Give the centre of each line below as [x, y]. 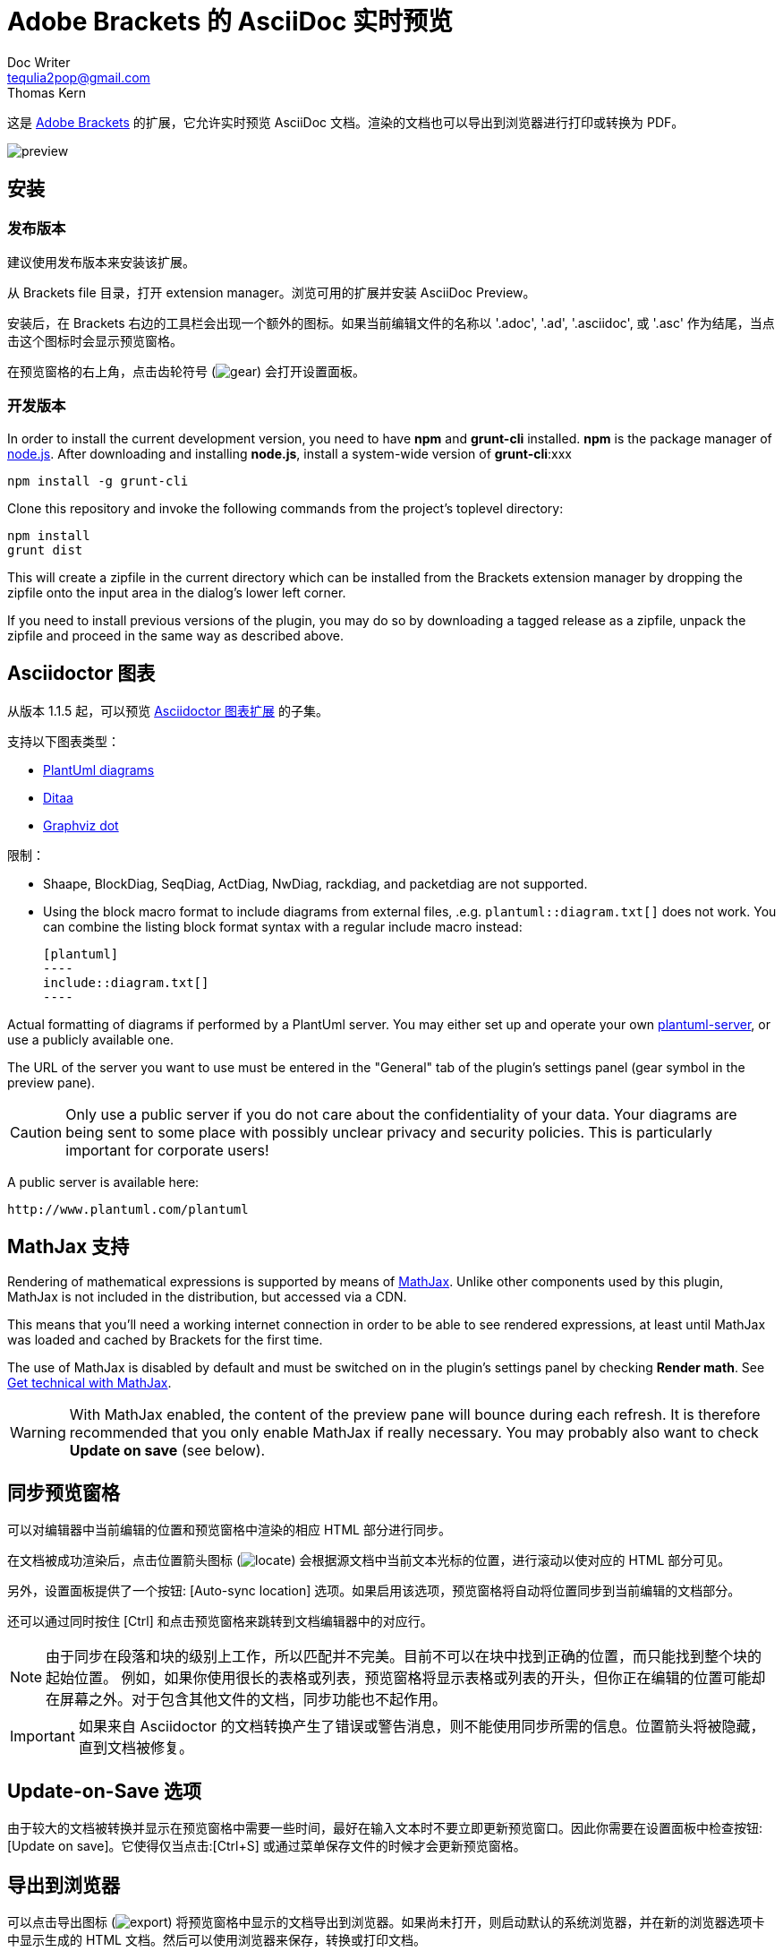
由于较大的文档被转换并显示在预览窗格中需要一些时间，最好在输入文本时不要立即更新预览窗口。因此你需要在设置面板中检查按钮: [385, 1828]
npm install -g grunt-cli [98, 481]
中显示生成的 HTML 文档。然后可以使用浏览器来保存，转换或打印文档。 [217, 1939]
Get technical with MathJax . [89, 1383]
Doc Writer [39, 62]
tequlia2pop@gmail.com [79, 77]
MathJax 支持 [68, 1246]
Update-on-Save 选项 [104, 1791]
